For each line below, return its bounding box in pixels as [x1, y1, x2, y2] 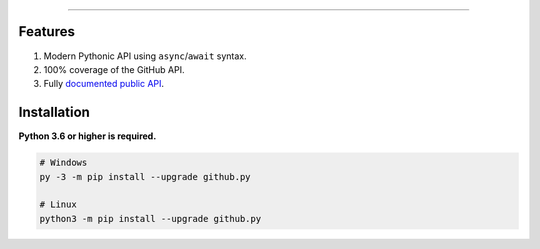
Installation [18, 104, 90, 121]
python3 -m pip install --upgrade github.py [39, 213, 262, 224]
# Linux [39, 199, 77, 210]
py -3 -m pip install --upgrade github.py [39, 171, 251, 182]
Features [18, 23, 75, 40]
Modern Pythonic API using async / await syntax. [43, 50, 247, 62]
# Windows [39, 157, 88, 169]
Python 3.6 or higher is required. [18, 130, 157, 142]
